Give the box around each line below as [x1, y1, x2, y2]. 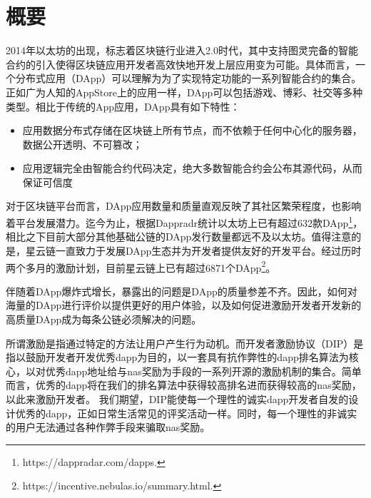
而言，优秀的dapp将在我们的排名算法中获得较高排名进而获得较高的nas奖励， [6, 377, 362, 392]
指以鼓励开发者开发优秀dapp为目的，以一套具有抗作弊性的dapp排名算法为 [6, 350, 349, 365]
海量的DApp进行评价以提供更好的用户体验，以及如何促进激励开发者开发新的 [6, 298, 362, 312]
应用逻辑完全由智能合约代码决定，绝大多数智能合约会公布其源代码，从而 [22, 161, 362, 176]
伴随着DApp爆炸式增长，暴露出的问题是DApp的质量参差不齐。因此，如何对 [6, 283, 357, 298]
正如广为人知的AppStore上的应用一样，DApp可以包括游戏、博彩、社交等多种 [6, 84, 363, 99]
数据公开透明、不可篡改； [22, 136, 143, 151]
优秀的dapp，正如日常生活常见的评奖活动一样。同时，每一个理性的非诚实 [15, 405, 357, 420]
